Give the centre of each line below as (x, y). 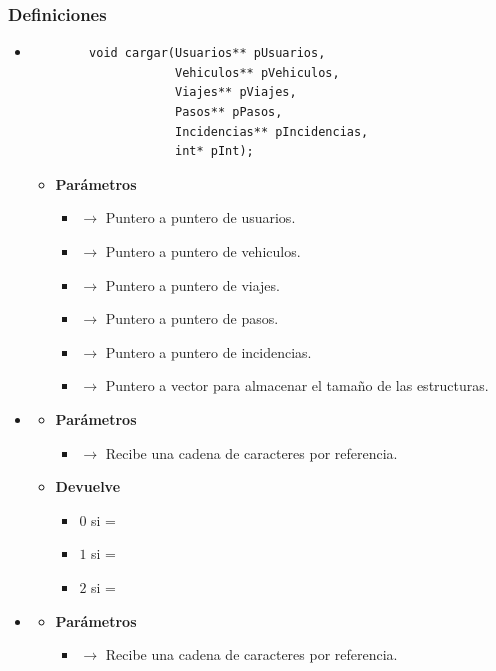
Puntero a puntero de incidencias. (208, 351)
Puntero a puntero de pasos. (192, 318)
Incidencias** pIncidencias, (271, 131)
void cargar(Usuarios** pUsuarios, (207, 53)
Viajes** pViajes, (235, 92)
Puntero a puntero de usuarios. (200, 217)
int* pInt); (214, 151)
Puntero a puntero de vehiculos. (203, 250)
